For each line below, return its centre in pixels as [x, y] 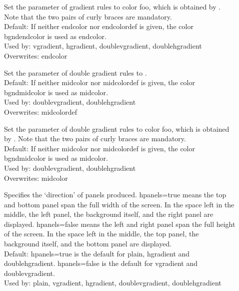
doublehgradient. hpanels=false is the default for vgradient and [101, 263]
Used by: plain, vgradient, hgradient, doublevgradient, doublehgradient [113, 283]
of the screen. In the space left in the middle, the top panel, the [101, 234]
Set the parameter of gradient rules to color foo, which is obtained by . [112, 7]
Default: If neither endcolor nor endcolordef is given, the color [99, 26]
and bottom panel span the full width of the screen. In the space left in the [119, 204]
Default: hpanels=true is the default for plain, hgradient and [97, 253]
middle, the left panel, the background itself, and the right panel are [109, 214]
